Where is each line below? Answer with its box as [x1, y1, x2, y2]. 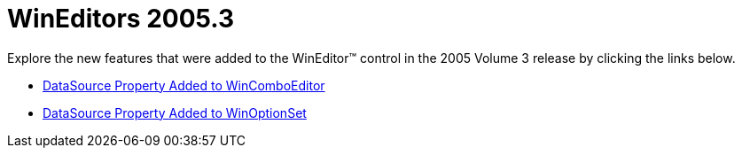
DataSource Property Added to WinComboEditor [43, 77, 325, 93]
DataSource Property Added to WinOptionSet [43, 105, 307, 120]
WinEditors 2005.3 [7, 4, 235, 34]
